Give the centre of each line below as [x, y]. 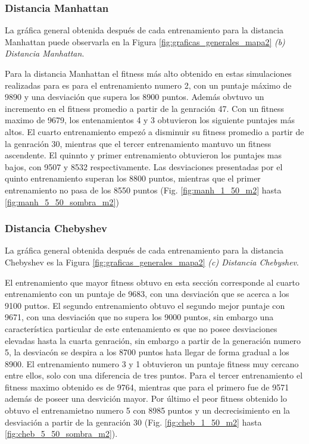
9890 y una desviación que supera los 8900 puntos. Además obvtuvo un [135, 97]
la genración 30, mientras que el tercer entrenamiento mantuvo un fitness [138, 143]
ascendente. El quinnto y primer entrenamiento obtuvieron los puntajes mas [143, 155]
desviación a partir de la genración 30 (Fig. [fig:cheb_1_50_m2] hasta [133, 422]
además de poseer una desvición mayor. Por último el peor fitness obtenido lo [146, 398]
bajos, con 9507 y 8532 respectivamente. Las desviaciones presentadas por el [144, 166]
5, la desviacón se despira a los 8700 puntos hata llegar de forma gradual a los [147, 352]
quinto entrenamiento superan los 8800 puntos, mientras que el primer [133, 178]
